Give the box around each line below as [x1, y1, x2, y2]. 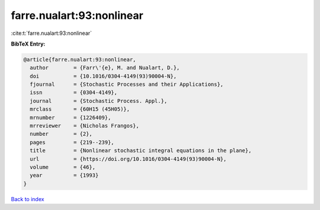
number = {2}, [30, 131, 93, 137]
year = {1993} [30, 172, 99, 179]
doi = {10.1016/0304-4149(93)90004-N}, [30, 73, 177, 79]
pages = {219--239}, [30, 139, 115, 146]
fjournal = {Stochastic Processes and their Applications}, [30, 81, 224, 88]
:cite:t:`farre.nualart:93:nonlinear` [11, 30, 92, 37]
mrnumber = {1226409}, [30, 114, 111, 121]
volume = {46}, [30, 164, 96, 170]
